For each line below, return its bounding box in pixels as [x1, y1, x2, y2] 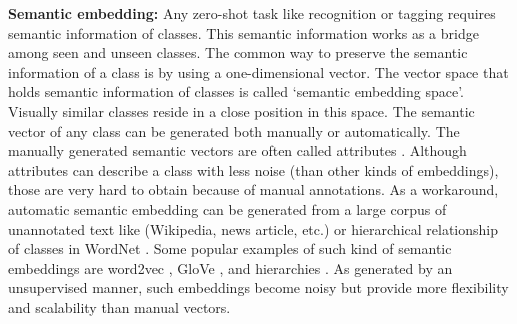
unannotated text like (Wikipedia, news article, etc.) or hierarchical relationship [8, 218, 498, 239]
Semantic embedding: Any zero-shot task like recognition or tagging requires [8, 3, 496, 23]
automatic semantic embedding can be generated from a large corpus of [8, 198, 447, 219]
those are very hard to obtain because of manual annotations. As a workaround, [8, 179, 499, 200]
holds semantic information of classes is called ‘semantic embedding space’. [8, 81, 464, 102]
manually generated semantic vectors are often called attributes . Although [8, 140, 467, 161]
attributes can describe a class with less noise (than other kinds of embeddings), [8, 159, 499, 180]
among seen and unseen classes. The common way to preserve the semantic [8, 42, 468, 63]
